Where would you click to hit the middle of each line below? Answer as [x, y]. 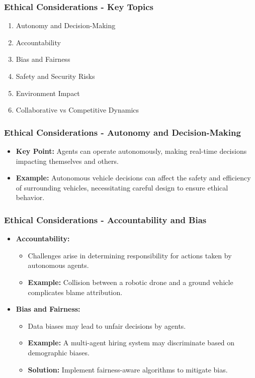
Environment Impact [48, 93]
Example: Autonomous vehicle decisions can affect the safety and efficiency [133, 178]
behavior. [30, 197]
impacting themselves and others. [67, 161]
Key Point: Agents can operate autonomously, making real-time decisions [131, 151]
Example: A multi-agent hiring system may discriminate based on [131, 343]
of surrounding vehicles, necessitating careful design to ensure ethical [122, 187]
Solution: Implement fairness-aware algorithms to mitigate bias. [128, 369]
